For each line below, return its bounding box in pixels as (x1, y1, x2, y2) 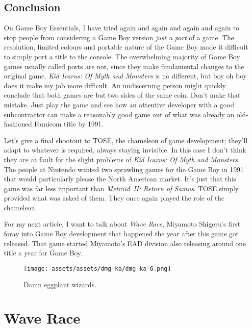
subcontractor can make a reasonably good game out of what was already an (4, 109, 235, 119)
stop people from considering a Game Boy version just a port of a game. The (4, 32, 234, 42)
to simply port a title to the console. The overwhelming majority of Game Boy (4, 51, 240, 61)
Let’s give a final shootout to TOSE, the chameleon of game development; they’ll (4, 135, 248, 145)
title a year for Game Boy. (4, 248, 83, 258)
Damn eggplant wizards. (24, 279, 97, 289)
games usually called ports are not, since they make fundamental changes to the (4, 61, 244, 71)
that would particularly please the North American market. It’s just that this (4, 174, 236, 184)
